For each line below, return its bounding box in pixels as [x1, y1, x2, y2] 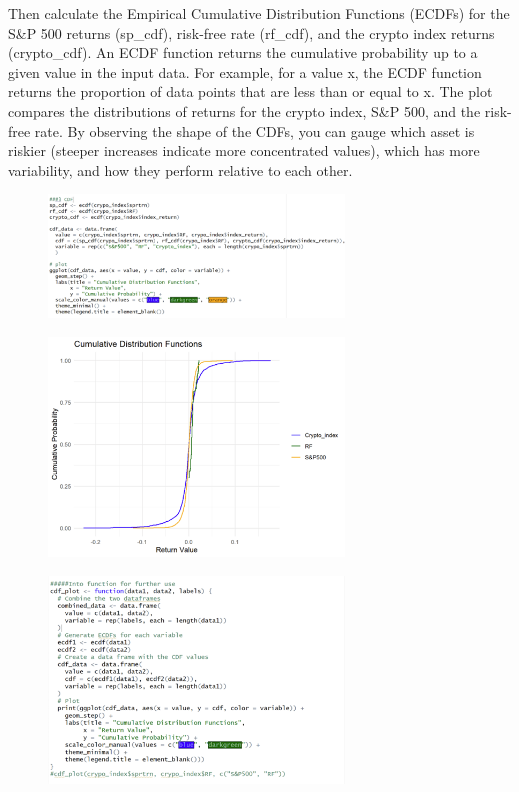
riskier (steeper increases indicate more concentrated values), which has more [8, 140, 480, 161]
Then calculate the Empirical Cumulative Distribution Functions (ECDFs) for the [8, 3, 510, 23]
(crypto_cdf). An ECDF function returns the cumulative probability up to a [8, 42, 478, 63]
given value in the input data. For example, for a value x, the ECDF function [8, 61, 482, 82]
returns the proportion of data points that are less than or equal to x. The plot [8, 81, 493, 102]
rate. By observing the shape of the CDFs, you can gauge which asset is [34, 120, 475, 141]
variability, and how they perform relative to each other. [8, 159, 353, 180]
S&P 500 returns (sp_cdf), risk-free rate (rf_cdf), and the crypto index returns [8, 22, 495, 43]
